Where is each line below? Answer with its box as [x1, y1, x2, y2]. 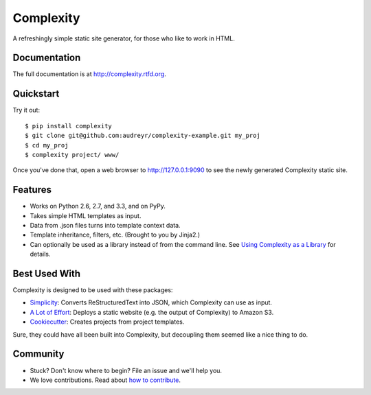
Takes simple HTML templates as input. [30, 211, 142, 219]
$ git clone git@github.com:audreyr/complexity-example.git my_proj [25, 132, 260, 140]
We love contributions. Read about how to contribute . [30, 376, 181, 384]
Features [12, 184, 52, 195]
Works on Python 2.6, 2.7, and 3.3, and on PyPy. [30, 202, 166, 211]
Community [12, 348, 65, 360]
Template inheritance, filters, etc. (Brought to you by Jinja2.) [30, 230, 201, 239]
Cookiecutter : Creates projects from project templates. [30, 318, 185, 326]
